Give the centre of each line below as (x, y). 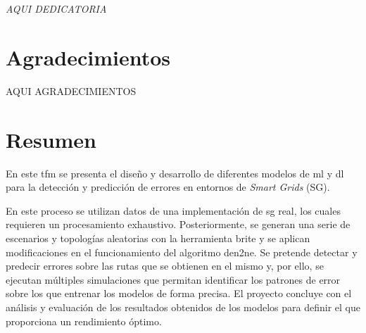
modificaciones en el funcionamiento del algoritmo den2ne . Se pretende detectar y (182, 252)
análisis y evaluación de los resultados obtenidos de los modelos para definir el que (183, 307)
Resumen (51, 139)
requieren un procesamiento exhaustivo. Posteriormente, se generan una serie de (178, 224)
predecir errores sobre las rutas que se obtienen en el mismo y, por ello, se (165, 266)
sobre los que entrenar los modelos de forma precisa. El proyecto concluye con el (179, 293)
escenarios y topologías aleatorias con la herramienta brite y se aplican (158, 238)
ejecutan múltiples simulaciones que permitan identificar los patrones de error (173, 279)
